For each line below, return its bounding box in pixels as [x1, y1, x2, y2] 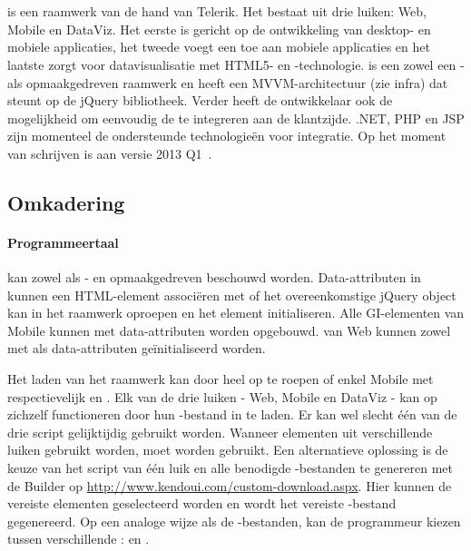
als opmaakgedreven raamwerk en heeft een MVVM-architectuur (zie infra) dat [7, 73, 448, 92]
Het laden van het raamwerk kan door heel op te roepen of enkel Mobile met [7, 369, 434, 389]
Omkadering [7, 188, 125, 216]
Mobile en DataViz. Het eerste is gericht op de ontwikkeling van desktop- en [7, 19, 431, 38]
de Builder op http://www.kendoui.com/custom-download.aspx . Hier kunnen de [7, 476, 452, 495]
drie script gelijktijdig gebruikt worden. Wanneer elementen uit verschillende [7, 422, 433, 441]
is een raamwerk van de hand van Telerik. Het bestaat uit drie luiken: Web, [7, 2, 427, 21]
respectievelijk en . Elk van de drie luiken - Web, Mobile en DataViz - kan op [7, 387, 437, 406]
